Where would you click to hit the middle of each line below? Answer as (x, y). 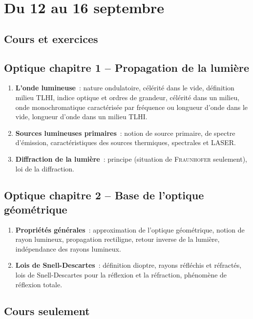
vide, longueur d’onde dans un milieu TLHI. (81, 117)
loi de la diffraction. (45, 168)
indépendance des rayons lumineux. (68, 248)
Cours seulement (47, 310)
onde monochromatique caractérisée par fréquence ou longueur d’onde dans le (132, 107)
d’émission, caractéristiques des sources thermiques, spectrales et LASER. (126, 142)
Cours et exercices (51, 38)
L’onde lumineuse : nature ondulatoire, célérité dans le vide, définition (125, 88)
